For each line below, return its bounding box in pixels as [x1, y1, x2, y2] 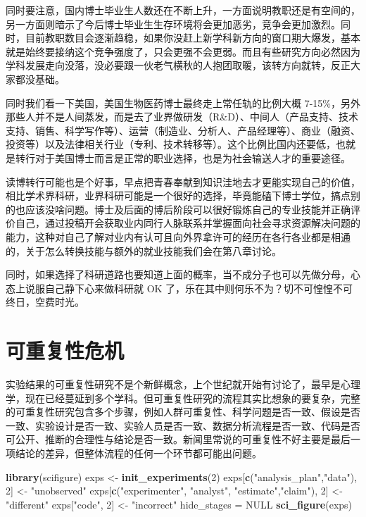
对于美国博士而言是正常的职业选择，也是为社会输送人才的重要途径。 [34, 150, 351, 165]
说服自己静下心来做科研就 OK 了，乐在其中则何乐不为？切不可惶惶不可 [25, 280, 353, 295]
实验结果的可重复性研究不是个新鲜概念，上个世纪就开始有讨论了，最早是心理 [6, 377, 360, 391]
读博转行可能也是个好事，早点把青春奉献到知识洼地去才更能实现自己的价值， [6, 174, 360, 189]
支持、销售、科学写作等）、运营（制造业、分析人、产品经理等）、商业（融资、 [6, 123, 360, 137]
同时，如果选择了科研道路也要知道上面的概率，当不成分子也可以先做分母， [6, 267, 351, 282]
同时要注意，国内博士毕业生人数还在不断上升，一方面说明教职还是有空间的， [6, 3, 360, 17]
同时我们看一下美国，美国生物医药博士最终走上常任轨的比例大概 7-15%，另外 [6, 95, 360, 110]
